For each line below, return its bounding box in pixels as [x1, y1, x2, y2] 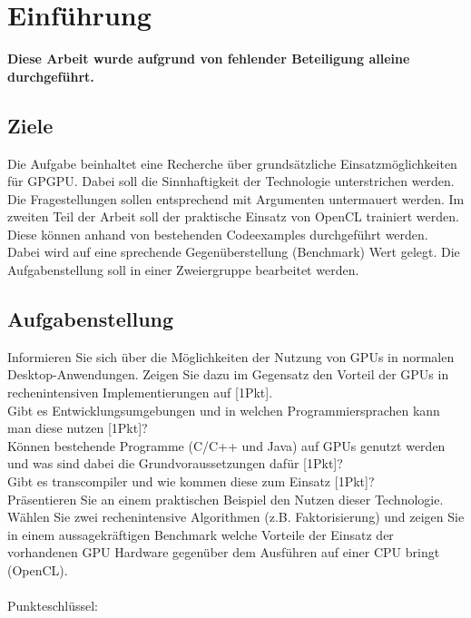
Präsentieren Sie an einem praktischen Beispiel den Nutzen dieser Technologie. [7, 489, 444, 508]
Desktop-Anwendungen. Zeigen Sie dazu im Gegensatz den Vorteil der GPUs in [7, 365, 449, 384]
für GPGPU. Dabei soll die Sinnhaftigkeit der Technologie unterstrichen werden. [7, 172, 455, 191]
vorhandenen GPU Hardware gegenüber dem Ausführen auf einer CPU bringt [7, 543, 440, 562]
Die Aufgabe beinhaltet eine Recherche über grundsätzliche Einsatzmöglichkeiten [7, 153, 457, 172]
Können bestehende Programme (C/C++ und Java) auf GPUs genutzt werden [7, 436, 446, 455]
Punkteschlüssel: [7, 596, 98, 615]
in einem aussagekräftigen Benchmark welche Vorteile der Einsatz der [7, 525, 394, 544]
